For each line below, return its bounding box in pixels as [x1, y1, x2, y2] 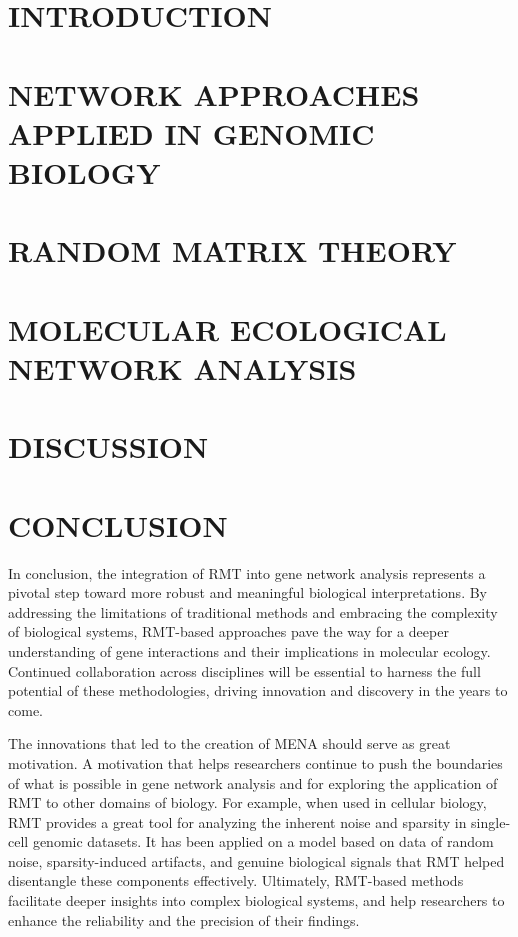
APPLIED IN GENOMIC [8, 112, 375, 153]
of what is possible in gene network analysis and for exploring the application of [8, 772, 498, 793]
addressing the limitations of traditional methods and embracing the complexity [8, 601, 498, 622]
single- [471, 811, 511, 832]
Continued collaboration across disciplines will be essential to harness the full [8, 660, 481, 681]
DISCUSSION [8, 426, 209, 467]
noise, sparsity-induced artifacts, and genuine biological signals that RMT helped [8, 850, 505, 871]
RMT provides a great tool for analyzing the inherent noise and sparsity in [8, 811, 467, 832]
